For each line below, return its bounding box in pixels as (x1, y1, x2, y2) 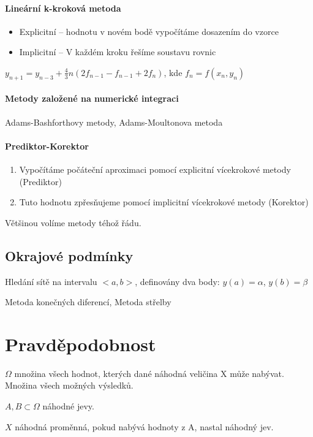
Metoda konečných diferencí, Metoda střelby (5, 295, 172, 308)
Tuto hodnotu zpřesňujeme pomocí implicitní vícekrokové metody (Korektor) (19, 196, 309, 208)
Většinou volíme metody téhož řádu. (5, 216, 141, 229)
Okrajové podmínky (5, 246, 134, 265)
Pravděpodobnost (5, 331, 156, 356)
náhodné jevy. (42, 400, 94, 412)
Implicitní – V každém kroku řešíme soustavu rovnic (19, 45, 216, 58)
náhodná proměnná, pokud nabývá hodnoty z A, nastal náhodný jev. (15, 420, 274, 433)
